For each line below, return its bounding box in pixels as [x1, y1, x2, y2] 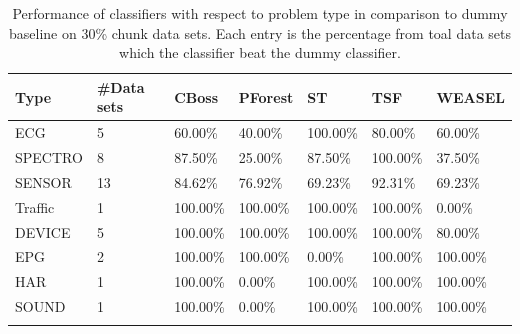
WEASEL [436, 86, 505, 107]
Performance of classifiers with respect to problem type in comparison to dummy [12, 3, 508, 23]
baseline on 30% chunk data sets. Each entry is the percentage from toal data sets [9, 22, 511, 43]
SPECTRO [15, 147, 83, 168]
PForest [238, 86, 294, 107]
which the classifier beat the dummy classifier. [119, 42, 401, 63]
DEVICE [15, 221, 71, 242]
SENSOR [15, 171, 72, 192]
